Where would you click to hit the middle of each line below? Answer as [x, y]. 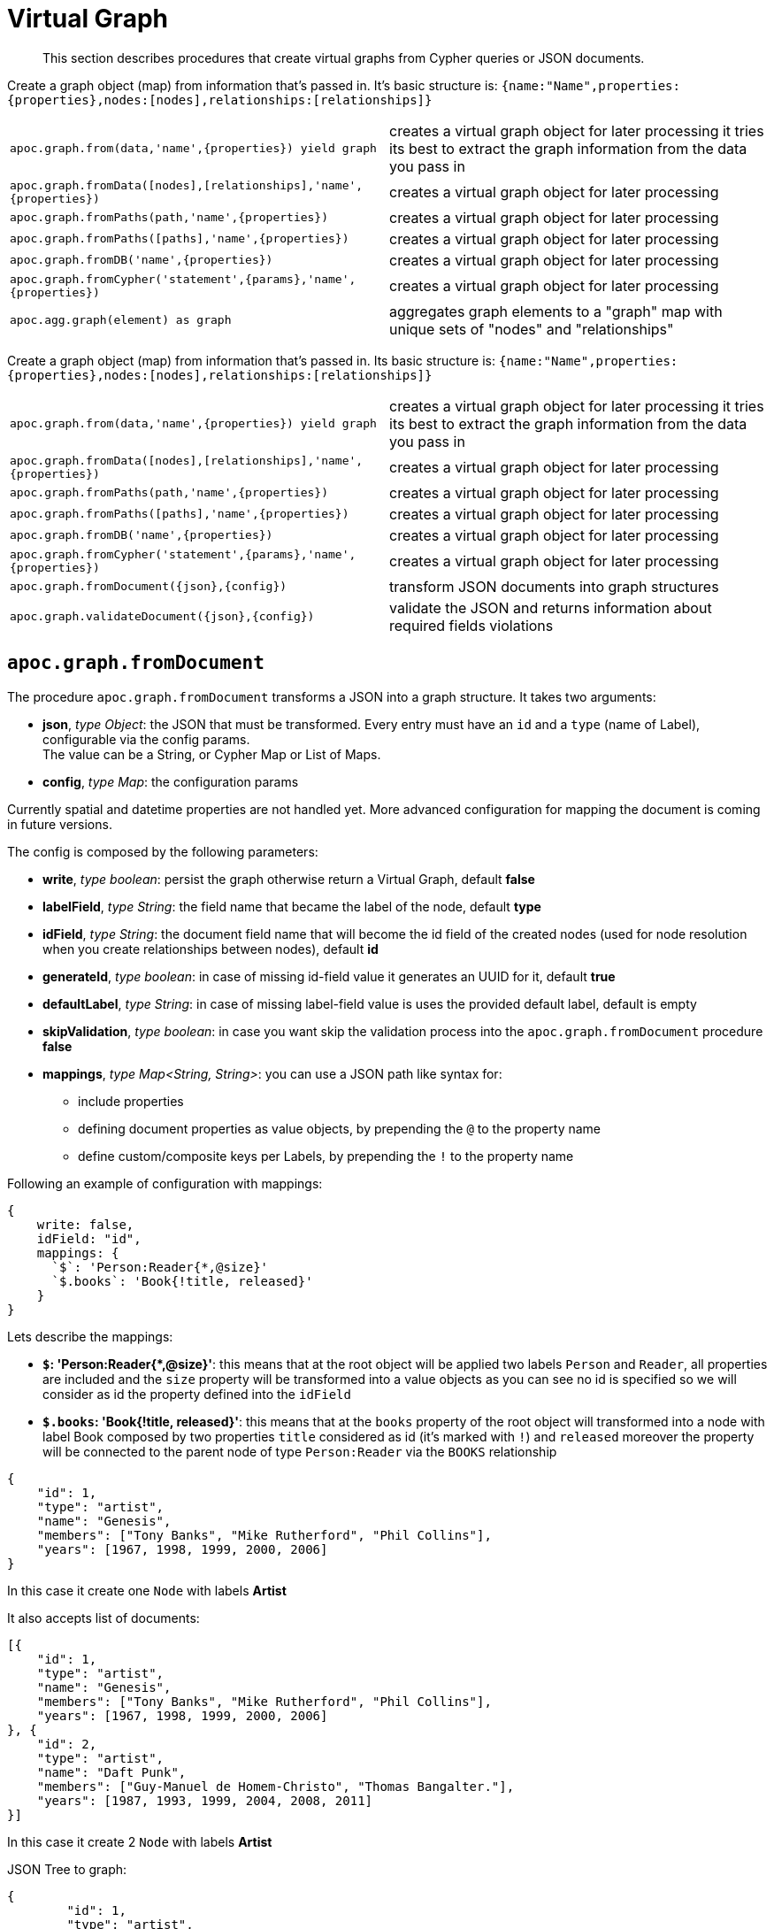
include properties [131, 1101]
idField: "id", [89, 1238]
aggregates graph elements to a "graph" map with [556, 311]
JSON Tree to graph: [67, 1869]
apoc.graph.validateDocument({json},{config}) [162, 617]
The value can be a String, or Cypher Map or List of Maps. [212, 754]
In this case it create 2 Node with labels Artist [140, 1841]
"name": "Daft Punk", [111, 1772]
